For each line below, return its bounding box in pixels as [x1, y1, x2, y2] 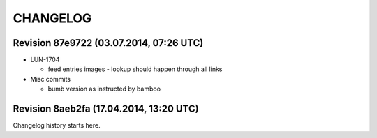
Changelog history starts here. [13, 121, 101, 130]
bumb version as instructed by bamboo [47, 84, 161, 93]
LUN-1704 [30, 56, 60, 64]
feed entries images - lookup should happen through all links [47, 65, 223, 73]
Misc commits [30, 75, 71, 83]
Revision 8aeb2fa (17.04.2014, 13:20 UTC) [13, 103, 199, 115]
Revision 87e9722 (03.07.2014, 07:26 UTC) [13, 37, 204, 49]
